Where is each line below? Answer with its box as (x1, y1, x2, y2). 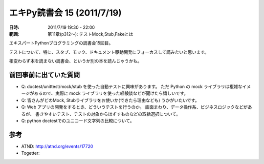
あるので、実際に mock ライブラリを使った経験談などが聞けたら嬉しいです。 (34, 90, 188, 96)
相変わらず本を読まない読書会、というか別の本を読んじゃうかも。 (9, 58, 142, 64)
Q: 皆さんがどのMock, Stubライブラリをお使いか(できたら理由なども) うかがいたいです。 (21, 97, 200, 103)
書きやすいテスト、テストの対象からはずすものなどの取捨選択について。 (35, 111, 181, 117)
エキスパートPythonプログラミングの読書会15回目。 (9, 40, 113, 46)
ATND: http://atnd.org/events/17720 (21, 143, 93, 149)
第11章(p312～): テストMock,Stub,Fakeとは (47, 31, 133, 37)
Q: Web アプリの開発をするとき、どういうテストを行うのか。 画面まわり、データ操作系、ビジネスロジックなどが (21, 104, 248, 110)
